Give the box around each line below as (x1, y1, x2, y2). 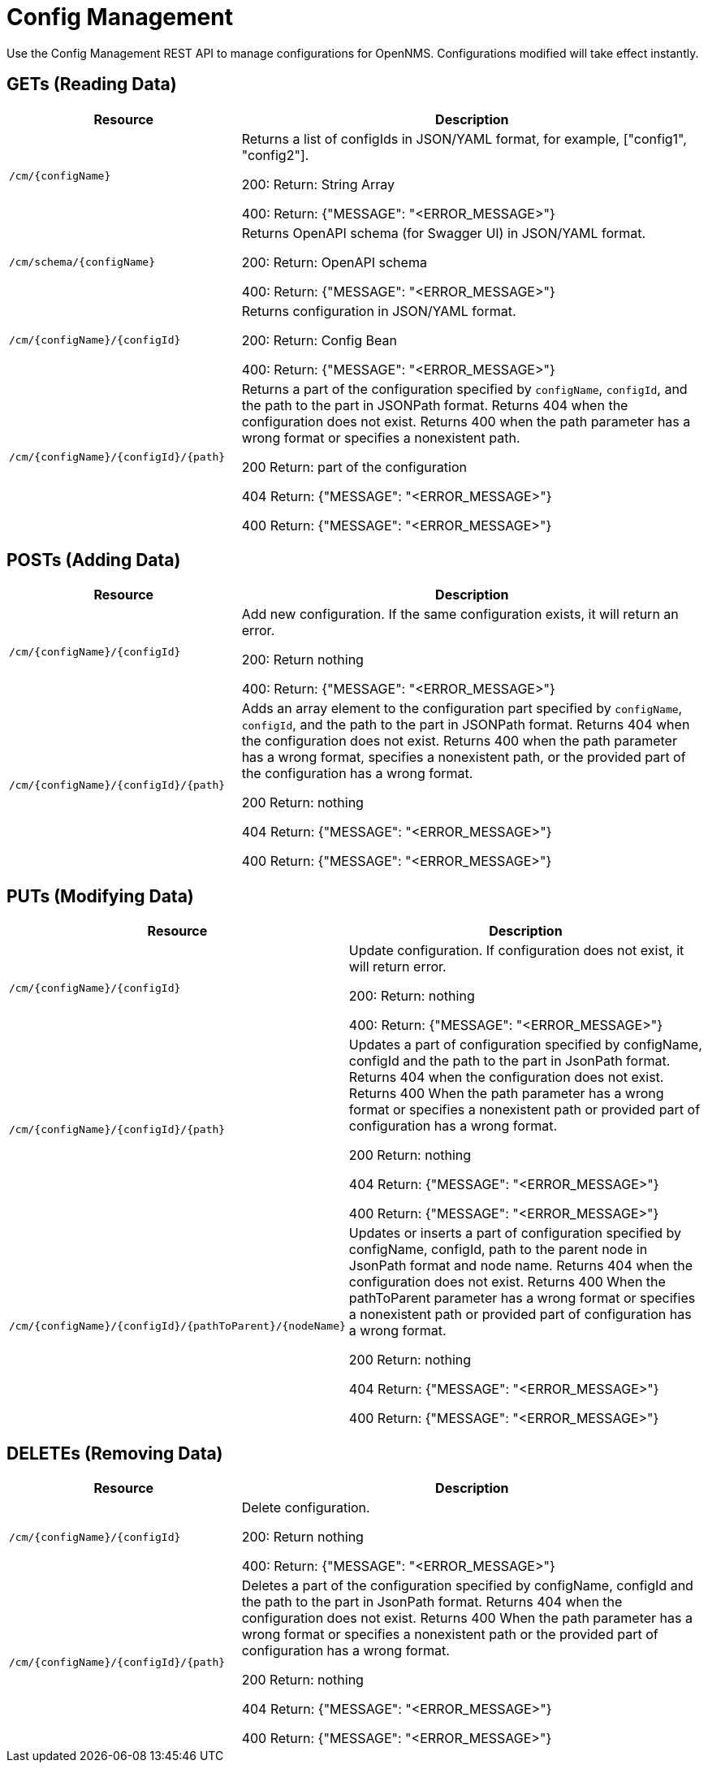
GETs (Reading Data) (6, 74, 177, 95)
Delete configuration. (241, 1499, 370, 1516)
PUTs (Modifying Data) (6, 885, 194, 906)
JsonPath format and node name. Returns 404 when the (348, 1257, 693, 1274)
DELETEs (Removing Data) (6, 1442, 223, 1464)
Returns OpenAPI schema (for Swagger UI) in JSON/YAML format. (241, 224, 646, 241)
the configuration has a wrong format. (241, 765, 473, 782)
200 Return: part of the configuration (241, 458, 467, 475)
